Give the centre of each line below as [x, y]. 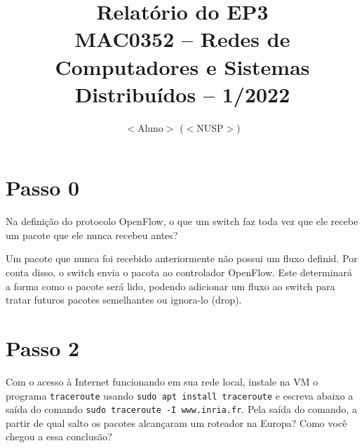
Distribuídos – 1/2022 [182, 94]
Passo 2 [43, 347]
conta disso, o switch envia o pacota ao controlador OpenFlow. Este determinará [179, 272]
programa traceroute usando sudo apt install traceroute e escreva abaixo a [180, 395]
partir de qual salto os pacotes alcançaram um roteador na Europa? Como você [176, 422]
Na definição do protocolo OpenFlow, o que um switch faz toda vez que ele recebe [182, 221]
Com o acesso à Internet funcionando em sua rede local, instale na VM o [162, 381]
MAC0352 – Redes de [182, 39]
